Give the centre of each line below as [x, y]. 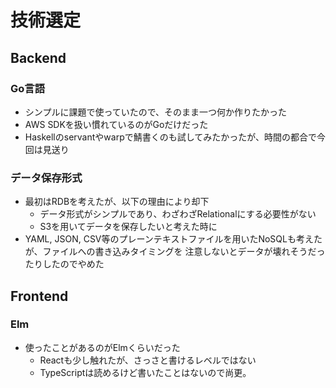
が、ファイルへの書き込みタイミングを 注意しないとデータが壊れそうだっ [175, 252]
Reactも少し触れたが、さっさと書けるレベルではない [148, 360]
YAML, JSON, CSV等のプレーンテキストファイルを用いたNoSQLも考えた [173, 239]
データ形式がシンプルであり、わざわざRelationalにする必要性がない [178, 214]
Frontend [39, 296]
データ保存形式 [46, 178]
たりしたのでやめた [64, 264]
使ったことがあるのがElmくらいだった [102, 347]
